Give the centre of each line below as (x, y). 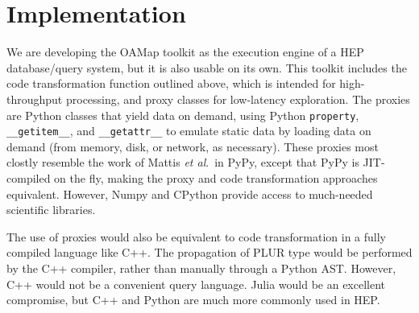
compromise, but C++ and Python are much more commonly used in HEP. (193, 300)
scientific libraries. (51, 210)
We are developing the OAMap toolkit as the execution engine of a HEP (185, 52)
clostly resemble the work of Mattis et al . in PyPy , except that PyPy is (183, 162)
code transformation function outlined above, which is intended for (171, 83)
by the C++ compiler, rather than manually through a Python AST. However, (201, 268)
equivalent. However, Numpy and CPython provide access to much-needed (190, 194)
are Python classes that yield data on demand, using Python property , (183, 115)
